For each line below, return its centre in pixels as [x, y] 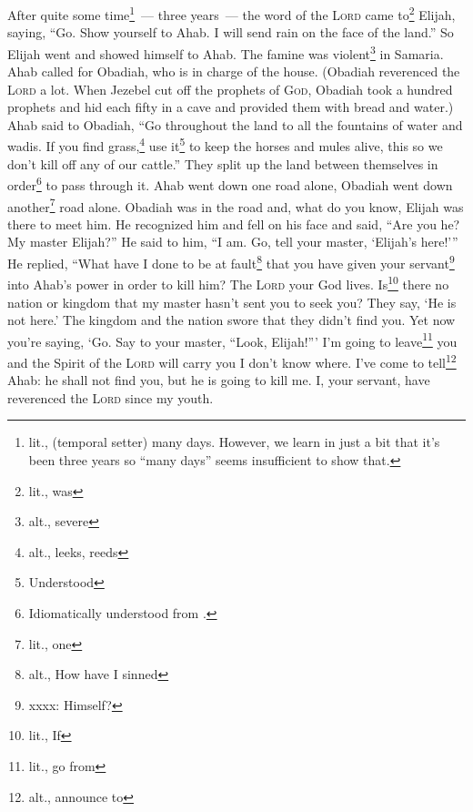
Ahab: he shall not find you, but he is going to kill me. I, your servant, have [219, 380]
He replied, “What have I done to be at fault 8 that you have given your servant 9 [231, 262]
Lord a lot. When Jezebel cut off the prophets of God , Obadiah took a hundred [230, 89]
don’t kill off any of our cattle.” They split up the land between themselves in [223, 163]
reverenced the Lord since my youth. [111, 397]
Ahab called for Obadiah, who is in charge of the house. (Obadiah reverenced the [234, 71]
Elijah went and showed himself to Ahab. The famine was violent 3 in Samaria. [226, 52]
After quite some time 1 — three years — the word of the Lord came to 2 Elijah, [231, 13]
